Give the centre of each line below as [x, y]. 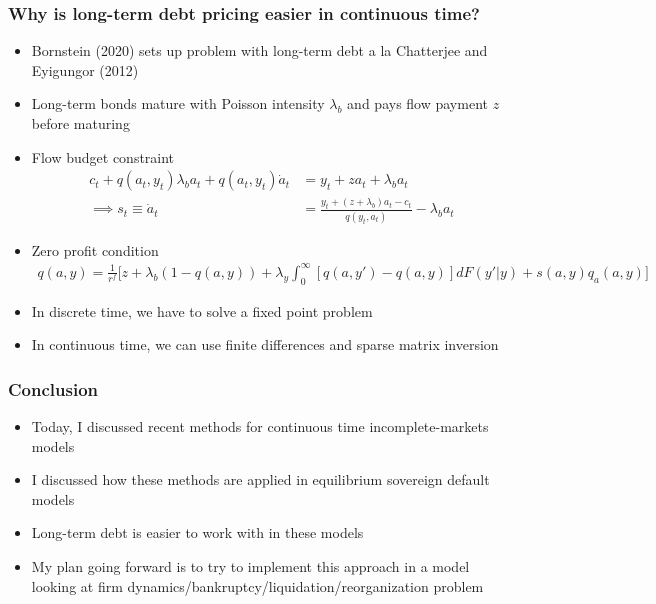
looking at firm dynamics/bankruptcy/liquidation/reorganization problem [257, 585]
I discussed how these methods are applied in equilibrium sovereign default [260, 479]
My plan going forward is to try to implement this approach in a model [250, 566]
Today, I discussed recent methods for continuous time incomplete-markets [260, 426]
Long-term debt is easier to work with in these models [197, 532]
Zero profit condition [95, 249]
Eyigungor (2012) [85, 69]
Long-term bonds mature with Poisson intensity [178, 103]
